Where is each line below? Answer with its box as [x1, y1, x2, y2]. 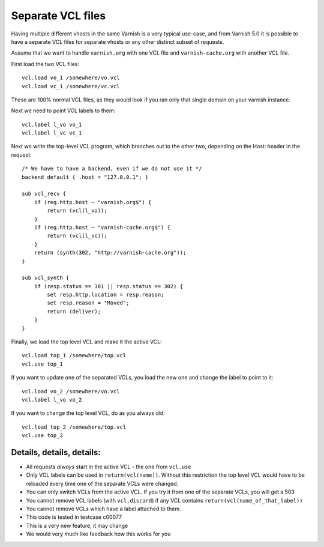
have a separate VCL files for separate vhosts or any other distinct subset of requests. [11, 38, 224, 45]
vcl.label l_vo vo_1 [22, 121, 82, 128]
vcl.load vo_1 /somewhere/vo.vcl [22, 74, 120, 81]
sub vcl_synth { [22, 274, 70, 282]
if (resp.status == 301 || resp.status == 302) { [34, 283, 183, 289]
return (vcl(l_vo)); [47, 207, 107, 214]
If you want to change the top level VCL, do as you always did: [11, 409, 165, 417]
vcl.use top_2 [22, 432, 63, 439]
